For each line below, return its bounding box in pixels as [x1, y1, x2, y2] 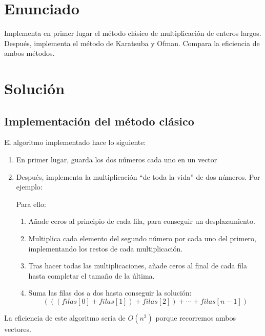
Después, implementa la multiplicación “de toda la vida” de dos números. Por [16, 171, 260, 182]
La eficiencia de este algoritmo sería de [4, 312, 126, 323]
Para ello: [16, 198, 46, 209]
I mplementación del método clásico [4, 113, 194, 129]
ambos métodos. [4, 48, 55, 58]
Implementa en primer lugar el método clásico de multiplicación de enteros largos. [4, 28, 261, 38]
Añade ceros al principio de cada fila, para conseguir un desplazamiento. [28, 216, 255, 226]
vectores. [4, 324, 31, 334]
